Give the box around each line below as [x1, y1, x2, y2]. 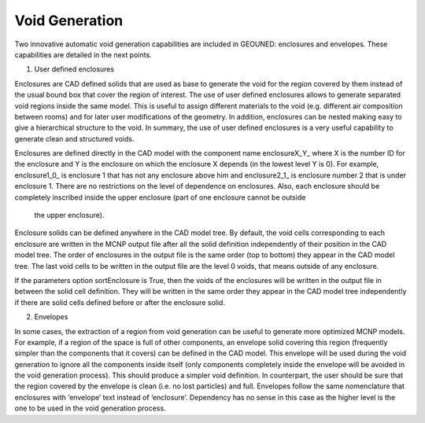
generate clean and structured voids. [14, 134, 135, 143]
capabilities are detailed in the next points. [14, 50, 153, 59]
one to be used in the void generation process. [14, 403, 166, 413]
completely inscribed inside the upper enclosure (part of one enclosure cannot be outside [14, 193, 306, 202]
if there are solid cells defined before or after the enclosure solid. [14, 297, 226, 307]
